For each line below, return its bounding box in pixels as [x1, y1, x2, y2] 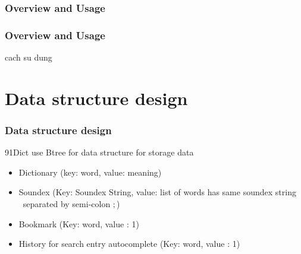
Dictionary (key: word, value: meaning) [18, 166, 162, 178]
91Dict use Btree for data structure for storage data [5, 146, 194, 158]
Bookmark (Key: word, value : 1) [18, 217, 139, 230]
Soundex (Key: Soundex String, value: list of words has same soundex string [18, 186, 296, 198]
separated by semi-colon [23, 198, 111, 210]
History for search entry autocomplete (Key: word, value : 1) [18, 237, 240, 250]
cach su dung [5, 51, 52, 63]
